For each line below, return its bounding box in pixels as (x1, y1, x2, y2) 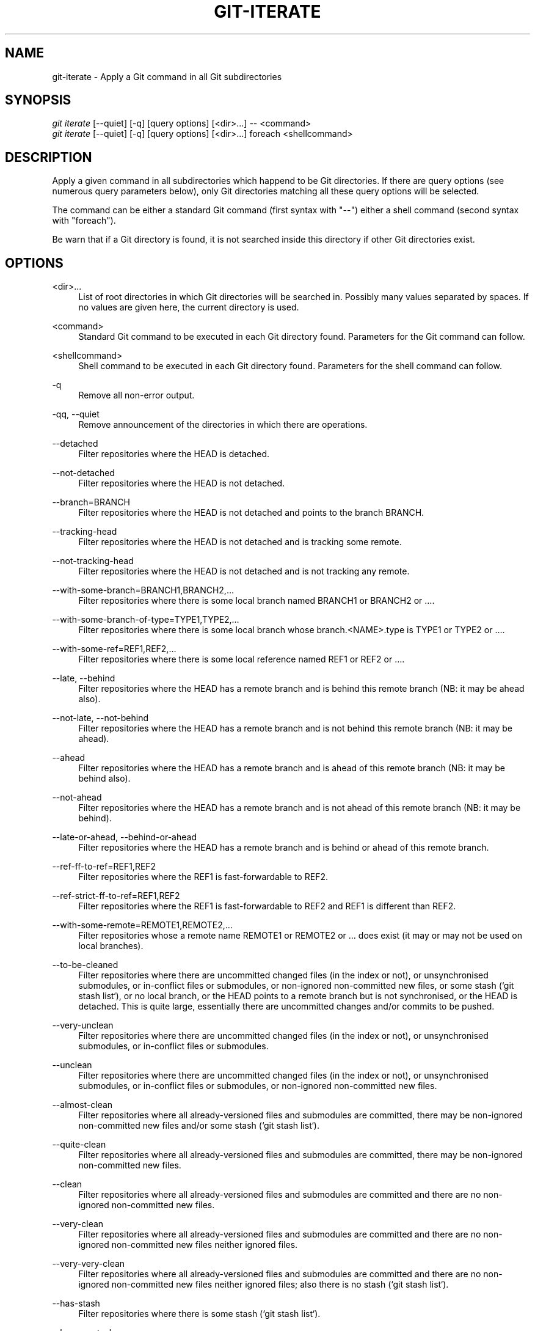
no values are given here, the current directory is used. (78, 302, 299, 313)
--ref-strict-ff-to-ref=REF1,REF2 (52, 890, 180, 901)
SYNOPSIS (5, 92, 71, 108)
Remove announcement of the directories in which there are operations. (78, 419, 368, 430)
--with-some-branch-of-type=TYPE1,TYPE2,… (52, 614, 239, 625)
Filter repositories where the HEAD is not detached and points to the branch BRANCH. (78, 507, 424, 518)
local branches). (78, 941, 144, 952)
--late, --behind (52, 673, 115, 684)
